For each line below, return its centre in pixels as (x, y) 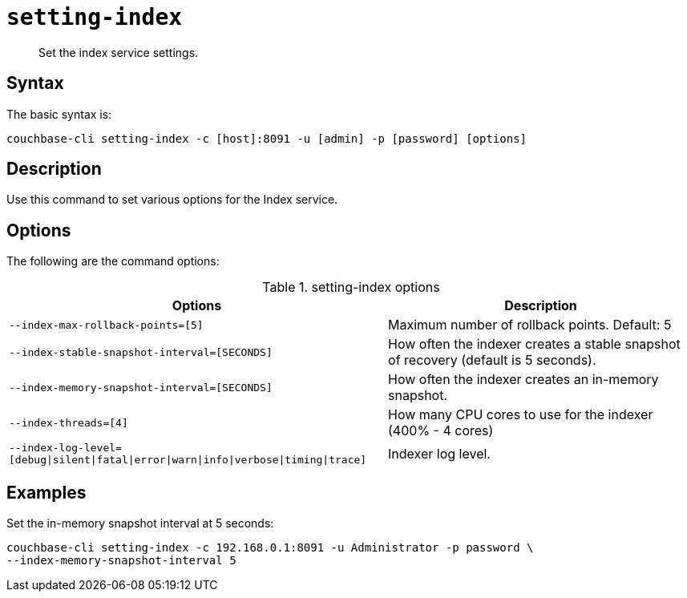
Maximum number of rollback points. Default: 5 (530, 325)
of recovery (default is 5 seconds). (492, 360)
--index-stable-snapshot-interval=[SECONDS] (141, 352)
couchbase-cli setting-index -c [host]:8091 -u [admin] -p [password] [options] (267, 138)
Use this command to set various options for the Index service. (172, 200)
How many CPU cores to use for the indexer (521, 415)
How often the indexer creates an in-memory (523, 380)
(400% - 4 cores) (441, 431)
